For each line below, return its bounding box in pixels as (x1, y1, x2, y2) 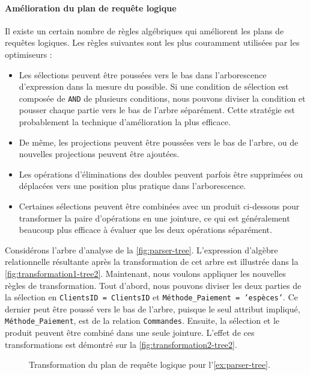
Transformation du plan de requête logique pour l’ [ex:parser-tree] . (29, 358, 270, 371)
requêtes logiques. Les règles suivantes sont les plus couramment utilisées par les (5, 36, 300, 49)
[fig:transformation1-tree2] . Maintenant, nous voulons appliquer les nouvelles (5, 267, 286, 279)
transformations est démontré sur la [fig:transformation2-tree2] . (5, 338, 237, 350)
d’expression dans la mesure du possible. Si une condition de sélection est (19, 80, 289, 93)
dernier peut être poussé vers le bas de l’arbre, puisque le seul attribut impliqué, (5, 302, 300, 315)
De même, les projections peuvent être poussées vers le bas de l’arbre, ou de (19, 135, 299, 148)
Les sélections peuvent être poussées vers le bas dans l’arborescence (19, 68, 267, 81)
